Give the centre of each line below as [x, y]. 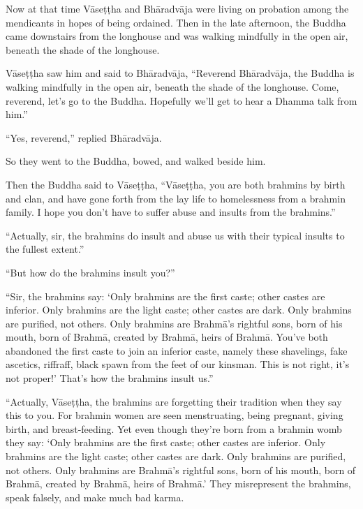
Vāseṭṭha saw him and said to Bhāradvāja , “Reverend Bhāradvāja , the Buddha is [180, 73]
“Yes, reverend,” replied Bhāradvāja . [84, 137]
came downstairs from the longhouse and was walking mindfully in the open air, [177, 36]
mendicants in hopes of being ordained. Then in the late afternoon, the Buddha [176, 22]
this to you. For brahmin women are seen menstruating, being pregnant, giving [175, 415]
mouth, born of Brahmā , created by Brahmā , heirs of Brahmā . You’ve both [167, 337]
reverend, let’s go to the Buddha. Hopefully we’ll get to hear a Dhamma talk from [181, 100]
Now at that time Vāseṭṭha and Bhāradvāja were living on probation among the [177, 8]
